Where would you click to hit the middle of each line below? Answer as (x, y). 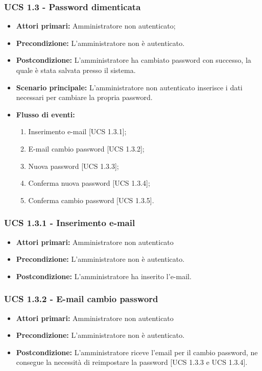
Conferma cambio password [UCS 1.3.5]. (91, 200)
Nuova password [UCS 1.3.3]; (74, 166)
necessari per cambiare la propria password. (84, 97)
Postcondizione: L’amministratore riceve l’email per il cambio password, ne (137, 352)
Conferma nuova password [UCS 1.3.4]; (89, 183)
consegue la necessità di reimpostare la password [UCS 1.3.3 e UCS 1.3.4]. (132, 362)
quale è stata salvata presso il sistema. (76, 70)
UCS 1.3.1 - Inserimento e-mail (70, 223)
